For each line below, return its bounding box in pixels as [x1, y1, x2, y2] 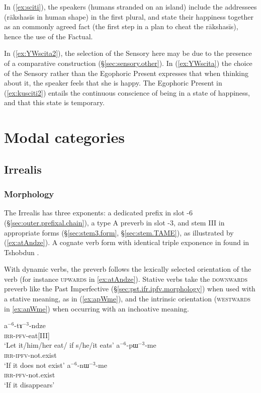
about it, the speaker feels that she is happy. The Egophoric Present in [4, 77, 222, 88]
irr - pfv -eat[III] [4, 330, 50, 340]
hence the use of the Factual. [4, 31, 93, 41]
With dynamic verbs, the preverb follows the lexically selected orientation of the [4, 264, 251, 274]
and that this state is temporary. [4, 97, 105, 108]
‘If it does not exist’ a [4, 359, 71, 370]
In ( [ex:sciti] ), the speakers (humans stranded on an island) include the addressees [4, 2, 257, 12]
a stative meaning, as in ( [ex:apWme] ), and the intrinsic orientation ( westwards [4, 293, 251, 304]
